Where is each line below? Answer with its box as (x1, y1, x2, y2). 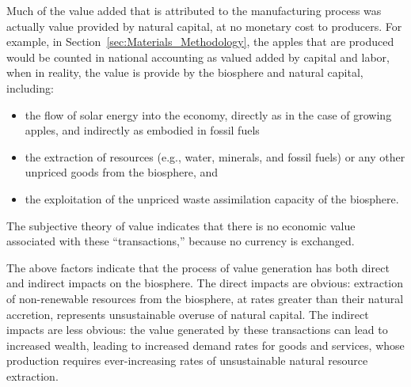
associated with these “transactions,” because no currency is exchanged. (6, 233, 355, 249)
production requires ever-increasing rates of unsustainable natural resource (6, 352, 368, 369)
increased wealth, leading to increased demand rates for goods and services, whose (6, 336, 405, 353)
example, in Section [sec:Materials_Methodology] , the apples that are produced (6, 33, 394, 50)
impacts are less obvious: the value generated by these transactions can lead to (6, 321, 388, 338)
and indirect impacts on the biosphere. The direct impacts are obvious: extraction (6, 275, 404, 291)
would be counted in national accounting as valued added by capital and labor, (6, 48, 390, 65)
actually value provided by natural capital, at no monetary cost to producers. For (6, 17, 402, 34)
